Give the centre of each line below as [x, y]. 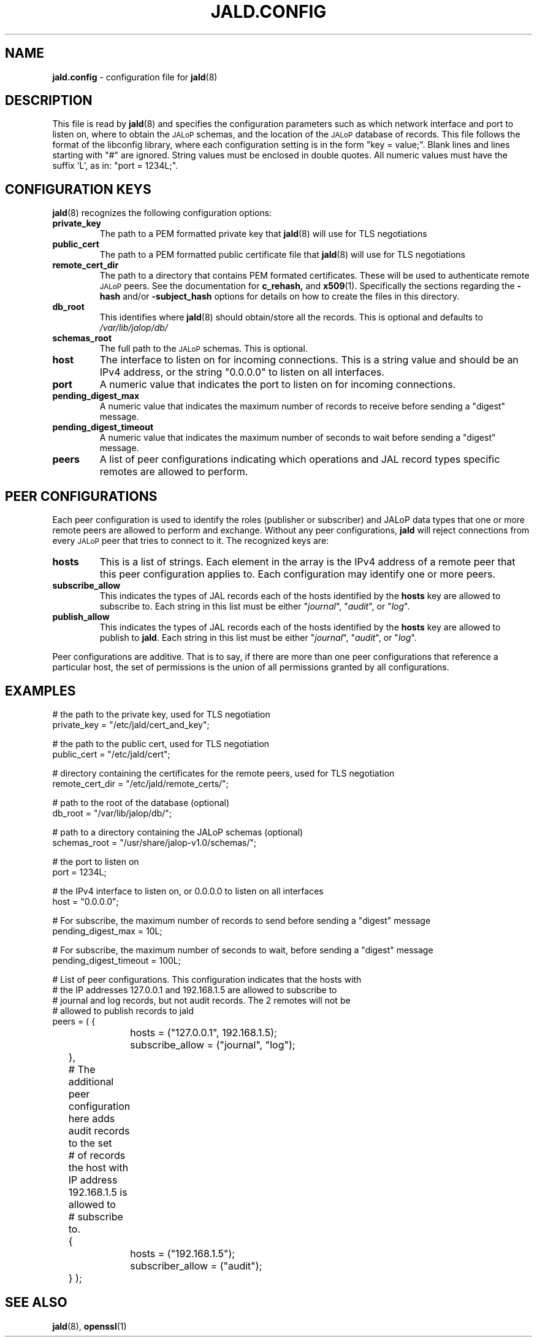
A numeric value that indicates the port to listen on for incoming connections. [278, 385]
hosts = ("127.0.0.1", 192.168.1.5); [204, 1032]
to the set [90, 1143]
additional [91, 1081]
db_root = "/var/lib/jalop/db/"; [112, 813]
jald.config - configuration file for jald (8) [135, 77]
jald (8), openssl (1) [89, 1326]
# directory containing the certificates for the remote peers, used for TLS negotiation [223, 773]
